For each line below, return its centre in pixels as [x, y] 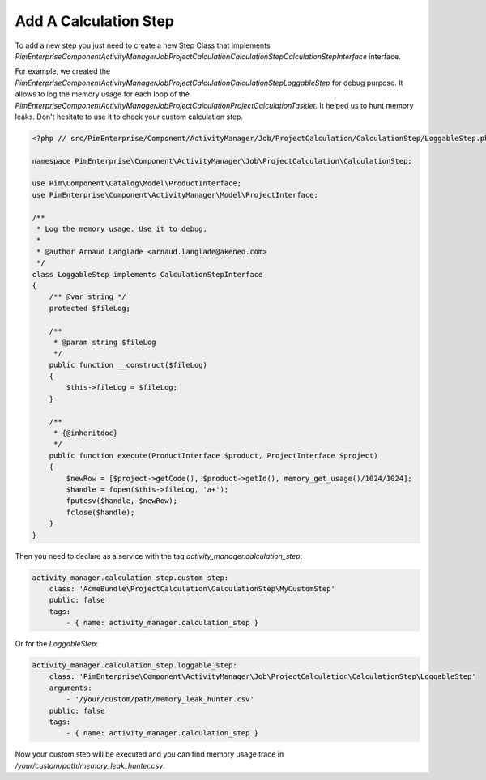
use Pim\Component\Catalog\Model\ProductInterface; [137, 183]
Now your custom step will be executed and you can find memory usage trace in [149, 754]
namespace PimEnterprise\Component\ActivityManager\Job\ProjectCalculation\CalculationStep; [222, 161]
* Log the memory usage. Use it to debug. [122, 229]
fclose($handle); [100, 512]
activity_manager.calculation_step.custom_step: [130, 578]
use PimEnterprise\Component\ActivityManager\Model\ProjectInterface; [175, 195]
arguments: [70, 688]
